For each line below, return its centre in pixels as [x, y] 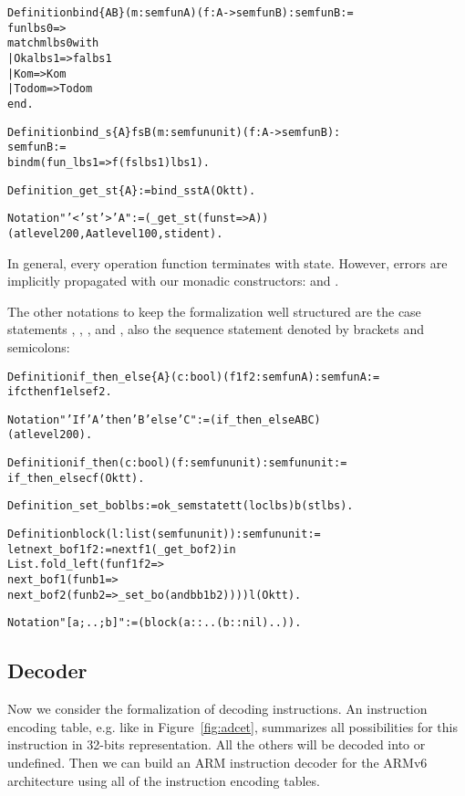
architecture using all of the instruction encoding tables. [164, 780]
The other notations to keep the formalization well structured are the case [214, 311]
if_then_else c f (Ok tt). [76, 478]
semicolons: [39, 346]
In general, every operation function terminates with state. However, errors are [227, 262]
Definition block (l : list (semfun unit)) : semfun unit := [164, 534]
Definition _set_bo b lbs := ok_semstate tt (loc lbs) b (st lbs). [181, 506]
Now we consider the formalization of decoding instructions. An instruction [217, 709]
